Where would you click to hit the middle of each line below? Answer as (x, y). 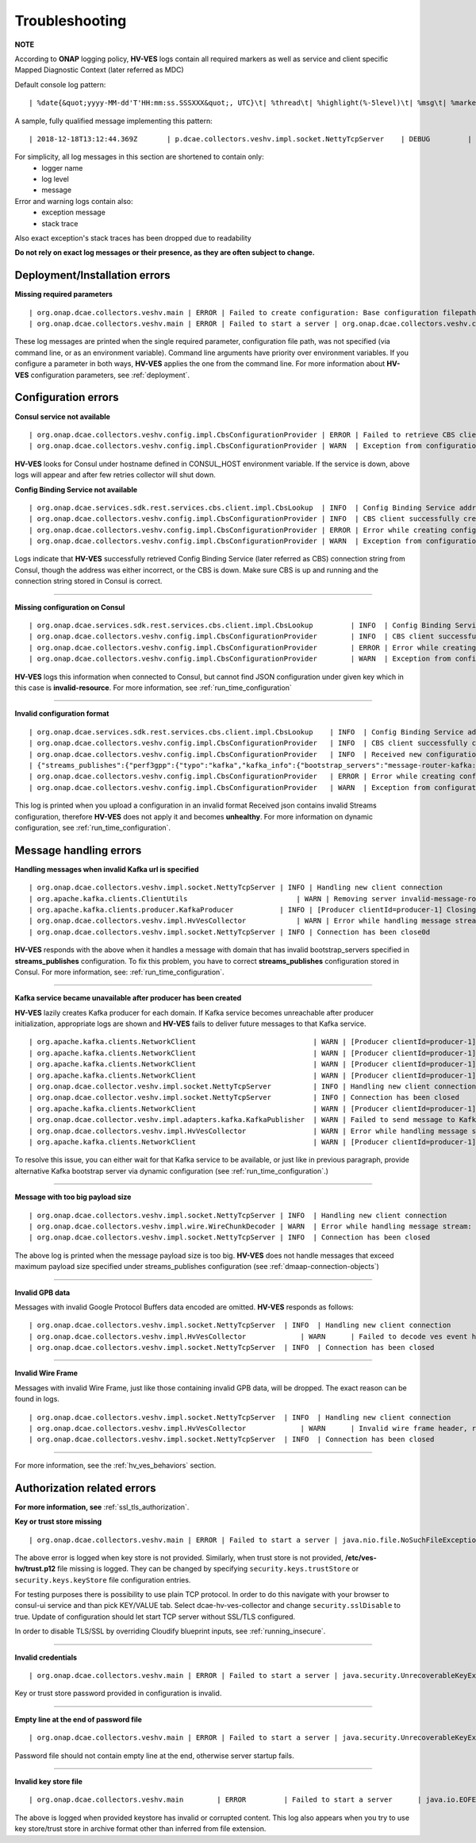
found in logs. (37, 1399)
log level (55, 179)
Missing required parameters (63, 295)
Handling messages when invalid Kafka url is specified (107, 869)
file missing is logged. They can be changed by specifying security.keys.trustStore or (208, 1569)
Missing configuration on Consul (70, 607)
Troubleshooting (71, 21)
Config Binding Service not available (76, 489)
